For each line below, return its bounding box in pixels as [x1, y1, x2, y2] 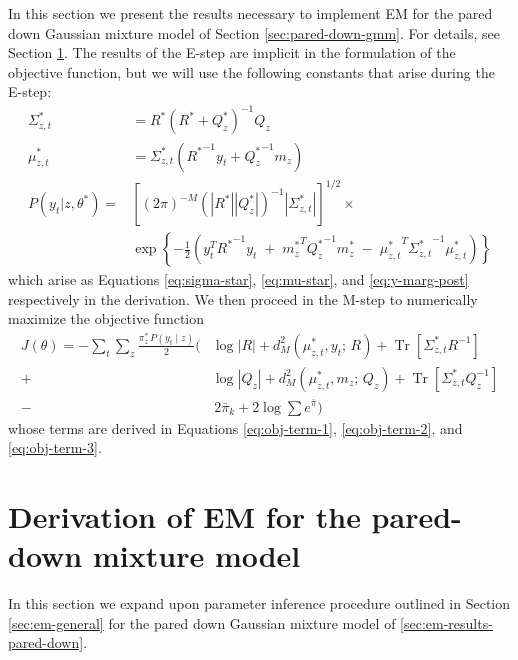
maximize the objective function [8, 308, 204, 329]
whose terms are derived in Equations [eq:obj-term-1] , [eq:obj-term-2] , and [8, 417, 463, 438]
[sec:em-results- [400, 612, 493, 633]
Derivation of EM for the [8, 495, 361, 536]
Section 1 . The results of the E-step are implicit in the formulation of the [8, 42, 456, 63]
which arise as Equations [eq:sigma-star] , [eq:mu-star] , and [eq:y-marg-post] [8, 269, 469, 290]
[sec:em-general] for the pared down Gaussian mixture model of [8, 612, 396, 633]
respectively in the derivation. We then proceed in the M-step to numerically [8, 288, 478, 309]
